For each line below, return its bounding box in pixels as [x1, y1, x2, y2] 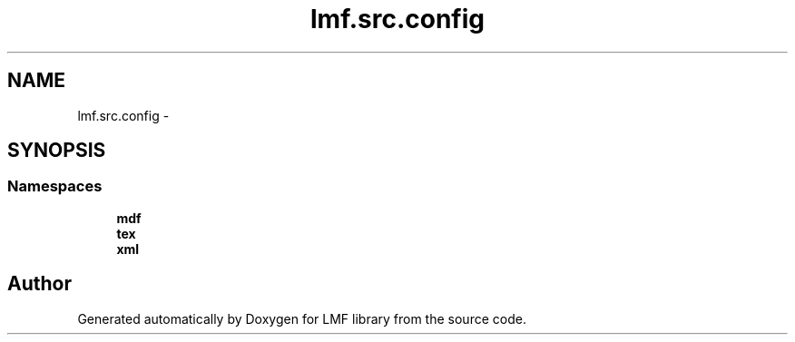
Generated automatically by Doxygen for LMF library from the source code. [77, 310, 526, 327]
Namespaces [7, 177, 103, 196]
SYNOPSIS [7, 139, 106, 162]
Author [7, 272, 72, 296]
